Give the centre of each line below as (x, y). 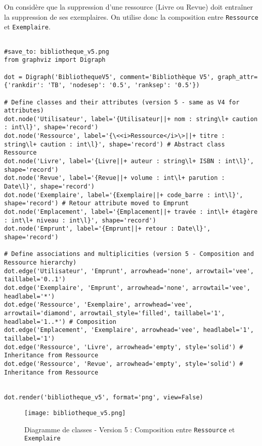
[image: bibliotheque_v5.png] (75, 413)
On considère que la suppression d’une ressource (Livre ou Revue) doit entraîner (128, 7)
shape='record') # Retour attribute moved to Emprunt (97, 203)
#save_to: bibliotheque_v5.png (57, 51)
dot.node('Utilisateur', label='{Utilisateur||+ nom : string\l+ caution (131, 119)
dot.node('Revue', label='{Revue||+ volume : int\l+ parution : (115, 178)
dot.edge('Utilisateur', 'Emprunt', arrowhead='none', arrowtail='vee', (129, 271)
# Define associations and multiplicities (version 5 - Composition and (129, 254)
